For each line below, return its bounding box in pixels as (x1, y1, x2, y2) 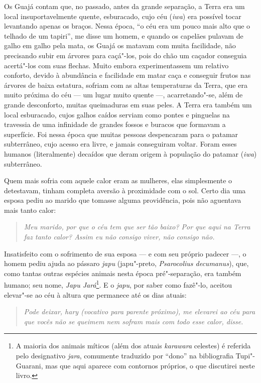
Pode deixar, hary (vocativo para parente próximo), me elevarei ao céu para (24, 306, 255, 317)
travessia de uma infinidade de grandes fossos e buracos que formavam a (4, 119, 226, 130)
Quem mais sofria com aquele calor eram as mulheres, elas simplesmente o (4, 175, 232, 186)
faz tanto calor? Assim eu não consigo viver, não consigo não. (24, 231, 215, 242)
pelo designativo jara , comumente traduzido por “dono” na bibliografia (16, 350, 233, 361)
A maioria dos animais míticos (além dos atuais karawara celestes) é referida (16, 340, 251, 351)
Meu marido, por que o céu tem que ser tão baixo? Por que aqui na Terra (24, 221, 250, 232)
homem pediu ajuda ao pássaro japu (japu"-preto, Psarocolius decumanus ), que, (4, 258, 249, 269)
